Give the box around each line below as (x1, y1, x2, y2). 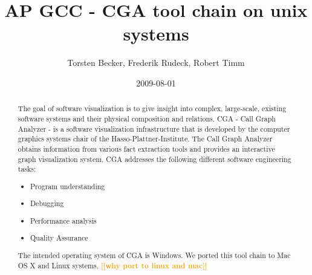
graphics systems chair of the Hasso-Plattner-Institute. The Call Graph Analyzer (18, 134, 273, 144)
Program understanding (30, 181, 105, 191)
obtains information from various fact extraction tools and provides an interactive (18, 143, 275, 154)
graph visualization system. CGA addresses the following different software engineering (18, 154, 291, 164)
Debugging (30, 198, 64, 209)
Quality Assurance (30, 233, 88, 243)
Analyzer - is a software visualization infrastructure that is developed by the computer (18, 123, 290, 134)
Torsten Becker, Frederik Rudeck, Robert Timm (67, 56, 245, 69)
